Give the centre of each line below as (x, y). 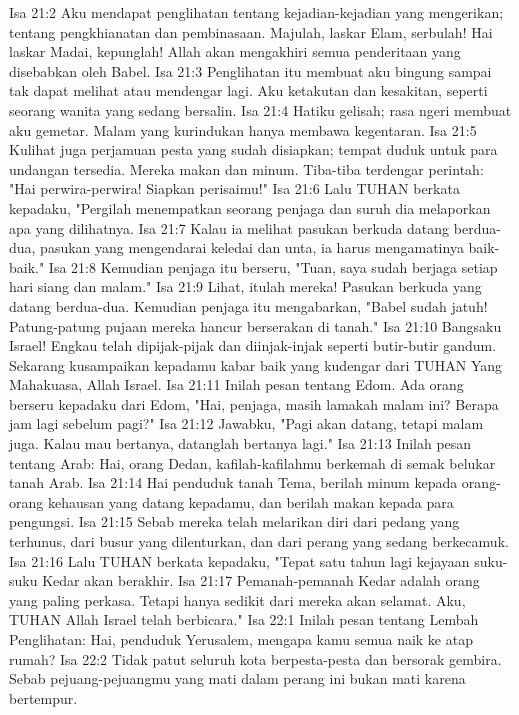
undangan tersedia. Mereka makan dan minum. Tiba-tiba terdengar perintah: (246, 168)
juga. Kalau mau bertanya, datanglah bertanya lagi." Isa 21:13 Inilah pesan (240, 443)
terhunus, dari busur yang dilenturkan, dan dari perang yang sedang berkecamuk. (259, 541)
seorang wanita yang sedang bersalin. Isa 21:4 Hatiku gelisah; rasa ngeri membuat (260, 109)
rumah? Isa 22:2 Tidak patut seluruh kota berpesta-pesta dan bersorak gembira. (255, 658)
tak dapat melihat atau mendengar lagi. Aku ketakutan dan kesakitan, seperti (248, 90)
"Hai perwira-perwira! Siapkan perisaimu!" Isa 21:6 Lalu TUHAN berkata (234, 188)
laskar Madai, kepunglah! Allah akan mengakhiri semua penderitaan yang (235, 51)
